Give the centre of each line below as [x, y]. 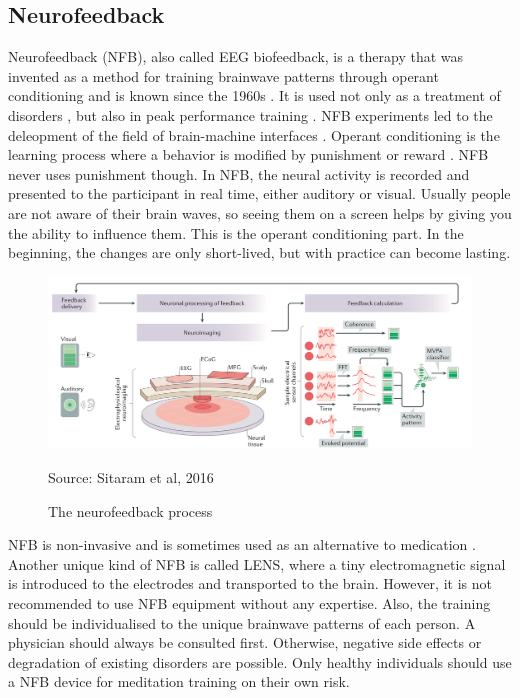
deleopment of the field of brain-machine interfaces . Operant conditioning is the [254, 134]
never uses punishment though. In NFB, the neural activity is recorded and [239, 173]
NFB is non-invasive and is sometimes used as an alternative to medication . [242, 544]
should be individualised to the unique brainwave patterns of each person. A [242, 622]
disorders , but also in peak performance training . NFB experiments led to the [250, 114]
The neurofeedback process [130, 510]
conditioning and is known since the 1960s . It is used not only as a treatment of [254, 95]
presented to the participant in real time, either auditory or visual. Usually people [259, 193]
